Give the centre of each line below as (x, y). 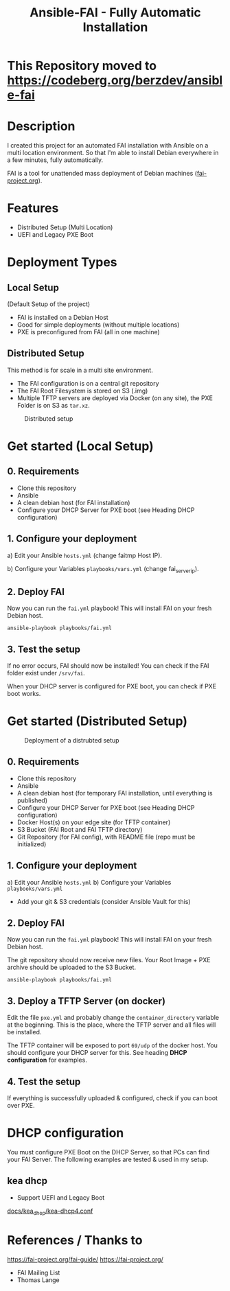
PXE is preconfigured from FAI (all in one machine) (88, 332)
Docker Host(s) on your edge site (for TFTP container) (94, 822)
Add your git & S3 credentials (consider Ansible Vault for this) (104, 901)
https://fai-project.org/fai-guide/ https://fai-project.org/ (85, 1259)
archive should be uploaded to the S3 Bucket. (71, 967)
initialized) (32, 844)
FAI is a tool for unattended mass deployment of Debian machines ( (102, 174)
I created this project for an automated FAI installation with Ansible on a (108, 146)
